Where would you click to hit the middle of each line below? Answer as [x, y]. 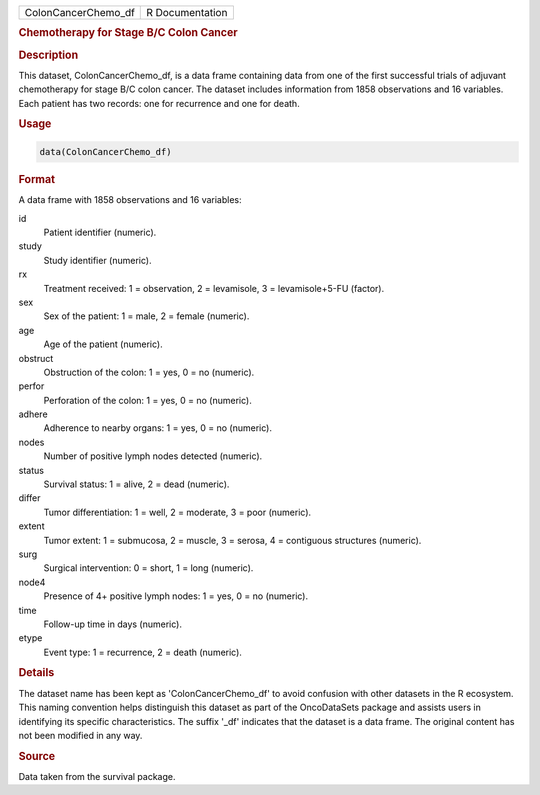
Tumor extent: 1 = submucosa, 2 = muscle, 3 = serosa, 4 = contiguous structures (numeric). [232, 540]
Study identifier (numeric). [97, 260]
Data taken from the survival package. [97, 776]
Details [36, 673]
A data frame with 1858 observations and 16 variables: [130, 200]
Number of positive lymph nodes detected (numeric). [153, 456]
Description [48, 55]
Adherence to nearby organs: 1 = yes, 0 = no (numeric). [157, 428]
